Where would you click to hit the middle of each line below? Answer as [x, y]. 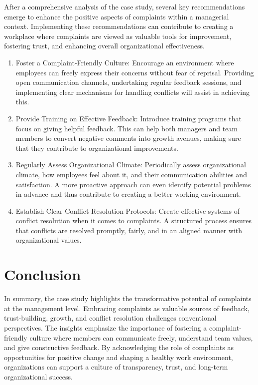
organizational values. [49, 240]
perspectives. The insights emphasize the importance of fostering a [106, 327]
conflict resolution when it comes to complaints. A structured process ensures [134, 220]
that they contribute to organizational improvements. [97, 148]
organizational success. [38, 376]
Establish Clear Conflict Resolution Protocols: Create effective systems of [128, 210]
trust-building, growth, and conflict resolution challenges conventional [110, 318]
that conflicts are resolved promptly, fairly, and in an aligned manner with [129, 230]
